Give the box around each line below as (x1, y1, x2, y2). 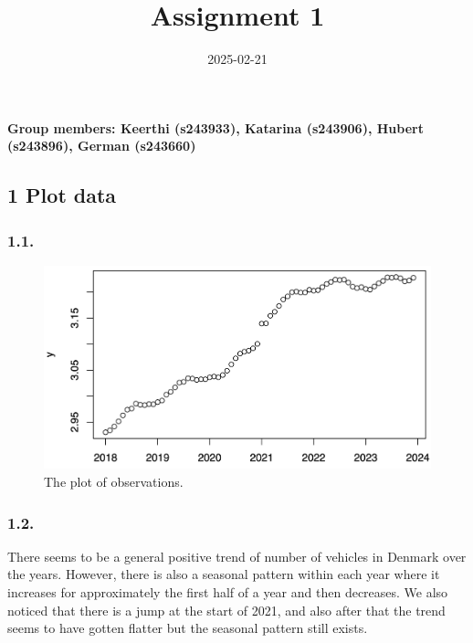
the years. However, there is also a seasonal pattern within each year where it (7, 564, 440, 584)
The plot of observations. (44, 472, 184, 491)
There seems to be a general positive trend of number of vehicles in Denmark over (7, 546, 467, 565)
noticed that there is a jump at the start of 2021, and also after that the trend (7, 600, 446, 619)
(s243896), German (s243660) (7, 136, 196, 155)
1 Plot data (7, 181, 117, 209)
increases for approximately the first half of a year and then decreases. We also (7, 583, 448, 602)
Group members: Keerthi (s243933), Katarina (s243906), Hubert (7, 118, 424, 137)
